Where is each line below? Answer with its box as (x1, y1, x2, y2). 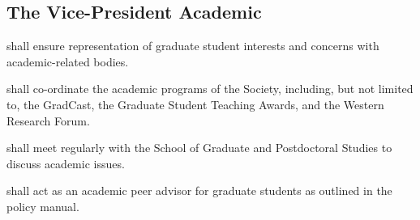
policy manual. (6, 197, 79, 214)
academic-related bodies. (6, 53, 129, 70)
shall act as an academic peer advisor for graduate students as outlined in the (6, 182, 392, 199)
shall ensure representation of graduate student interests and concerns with (6, 37, 379, 54)
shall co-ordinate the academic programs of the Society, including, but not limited (6, 80, 414, 97)
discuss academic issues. (6, 154, 125, 171)
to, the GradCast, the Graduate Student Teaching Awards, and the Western (6, 95, 384, 112)
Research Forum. (6, 112, 90, 129)
